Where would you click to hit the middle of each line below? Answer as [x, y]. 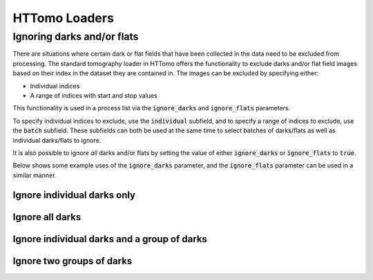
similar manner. [35, 175]
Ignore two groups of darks [73, 261]
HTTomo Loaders [63, 18]
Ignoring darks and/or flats [76, 37]
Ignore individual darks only [74, 195]
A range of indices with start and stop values [94, 95]
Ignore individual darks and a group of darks [110, 239]
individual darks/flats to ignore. [57, 140]
